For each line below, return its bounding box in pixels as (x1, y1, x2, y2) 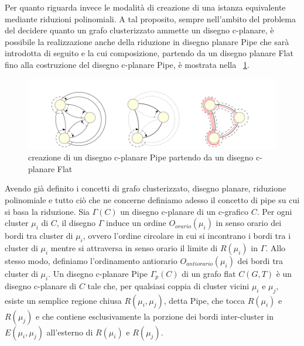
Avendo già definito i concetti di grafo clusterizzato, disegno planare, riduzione (5, 182, 286, 194)
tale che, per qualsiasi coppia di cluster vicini (87, 279, 250, 292)
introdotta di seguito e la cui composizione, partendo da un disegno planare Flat (5, 47, 293, 59)
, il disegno (56, 217, 96, 229)
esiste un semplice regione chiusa (5, 294, 122, 306)
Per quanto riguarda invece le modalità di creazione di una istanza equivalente (5, 1, 286, 13)
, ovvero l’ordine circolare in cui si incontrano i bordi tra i (83, 229, 291, 242)
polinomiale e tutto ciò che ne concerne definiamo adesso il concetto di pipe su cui (5, 194, 300, 206)
